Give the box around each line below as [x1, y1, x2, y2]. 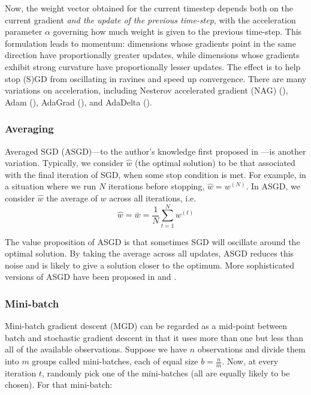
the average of [46, 191, 98, 204]
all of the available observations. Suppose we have [5, 343, 187, 355]
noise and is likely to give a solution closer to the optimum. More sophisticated [5, 258, 295, 271]
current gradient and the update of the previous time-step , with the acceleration [5, 13, 296, 26]
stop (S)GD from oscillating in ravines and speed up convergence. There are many [5, 72, 307, 85]
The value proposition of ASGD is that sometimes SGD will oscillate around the [5, 235, 300, 248]
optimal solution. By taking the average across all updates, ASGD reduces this [5, 247, 294, 260]
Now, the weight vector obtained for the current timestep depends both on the [5, 2, 293, 14]
